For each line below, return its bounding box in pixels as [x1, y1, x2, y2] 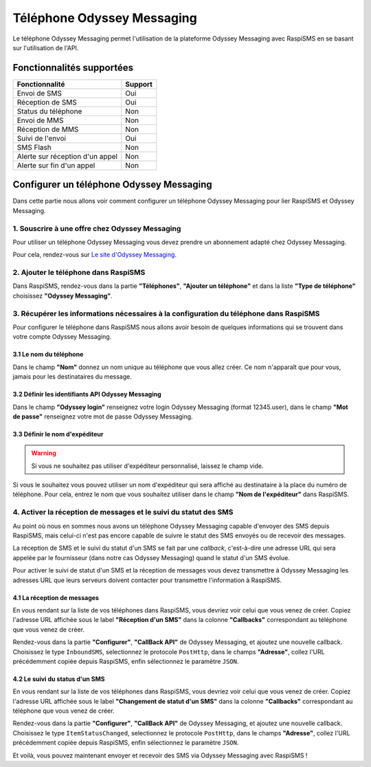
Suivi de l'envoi [16, 133, 67, 143]
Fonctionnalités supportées [12, 62, 134, 74]
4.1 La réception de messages [12, 593, 100, 601]
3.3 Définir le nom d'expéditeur [12, 430, 104, 438]
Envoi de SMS [16, 88, 62, 98]
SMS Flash [16, 142, 52, 152]
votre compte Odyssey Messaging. [12, 333, 112, 341]
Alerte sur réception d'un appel [16, 151, 118, 161]
